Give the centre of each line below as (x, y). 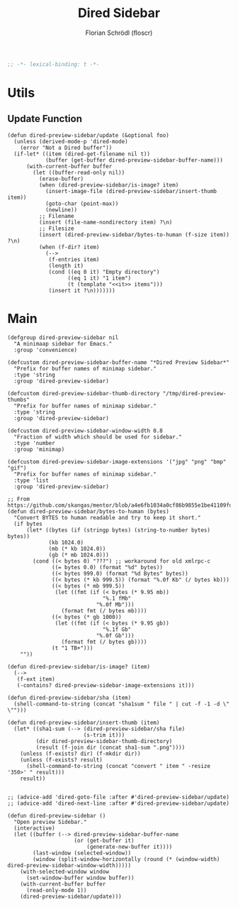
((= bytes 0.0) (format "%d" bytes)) (107, 567)
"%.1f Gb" (117, 630)
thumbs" (19, 400)
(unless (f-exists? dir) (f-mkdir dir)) (80, 754)
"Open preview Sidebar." (50, 822)
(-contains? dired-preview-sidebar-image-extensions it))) (106, 685)
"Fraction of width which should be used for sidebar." (98, 437)
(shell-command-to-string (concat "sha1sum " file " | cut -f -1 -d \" (122, 704)
